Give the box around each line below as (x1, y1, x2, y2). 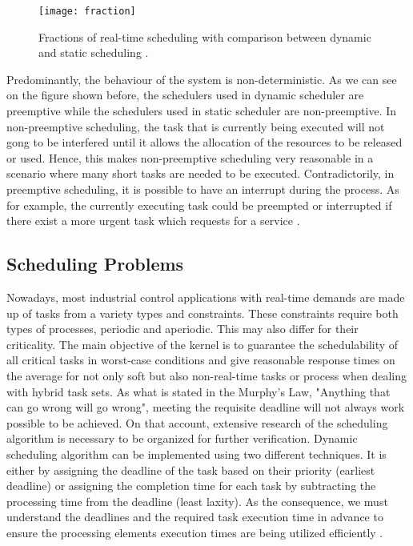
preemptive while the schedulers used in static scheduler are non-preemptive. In (6, 102, 397, 119)
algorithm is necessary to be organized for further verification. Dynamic (6, 430, 358, 447)
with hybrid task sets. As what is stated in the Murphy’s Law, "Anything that (6, 383, 391, 399)
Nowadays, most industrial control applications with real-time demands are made (6, 288, 405, 305)
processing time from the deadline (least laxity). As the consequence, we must (6, 492, 388, 509)
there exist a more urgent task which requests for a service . (6, 212, 300, 229)
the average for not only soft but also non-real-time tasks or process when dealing (6, 367, 407, 383)
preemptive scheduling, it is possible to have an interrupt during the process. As (6, 181, 399, 197)
